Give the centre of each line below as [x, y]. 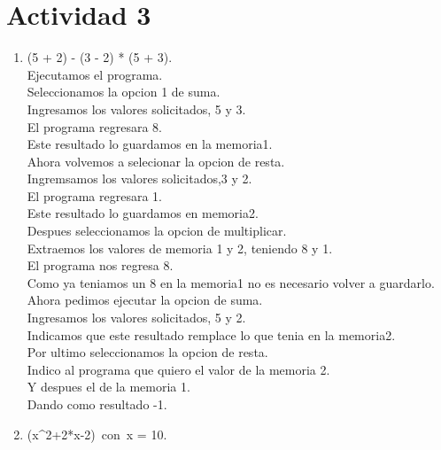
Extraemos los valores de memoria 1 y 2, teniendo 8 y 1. [180, 248]
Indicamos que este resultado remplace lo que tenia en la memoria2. [211, 334]
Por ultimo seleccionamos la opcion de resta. [147, 352]
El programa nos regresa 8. [100, 265]
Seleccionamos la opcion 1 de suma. [124, 92]
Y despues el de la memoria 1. [108, 387]
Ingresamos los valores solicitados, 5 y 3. [136, 109]
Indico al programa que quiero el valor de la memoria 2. [178, 369]
